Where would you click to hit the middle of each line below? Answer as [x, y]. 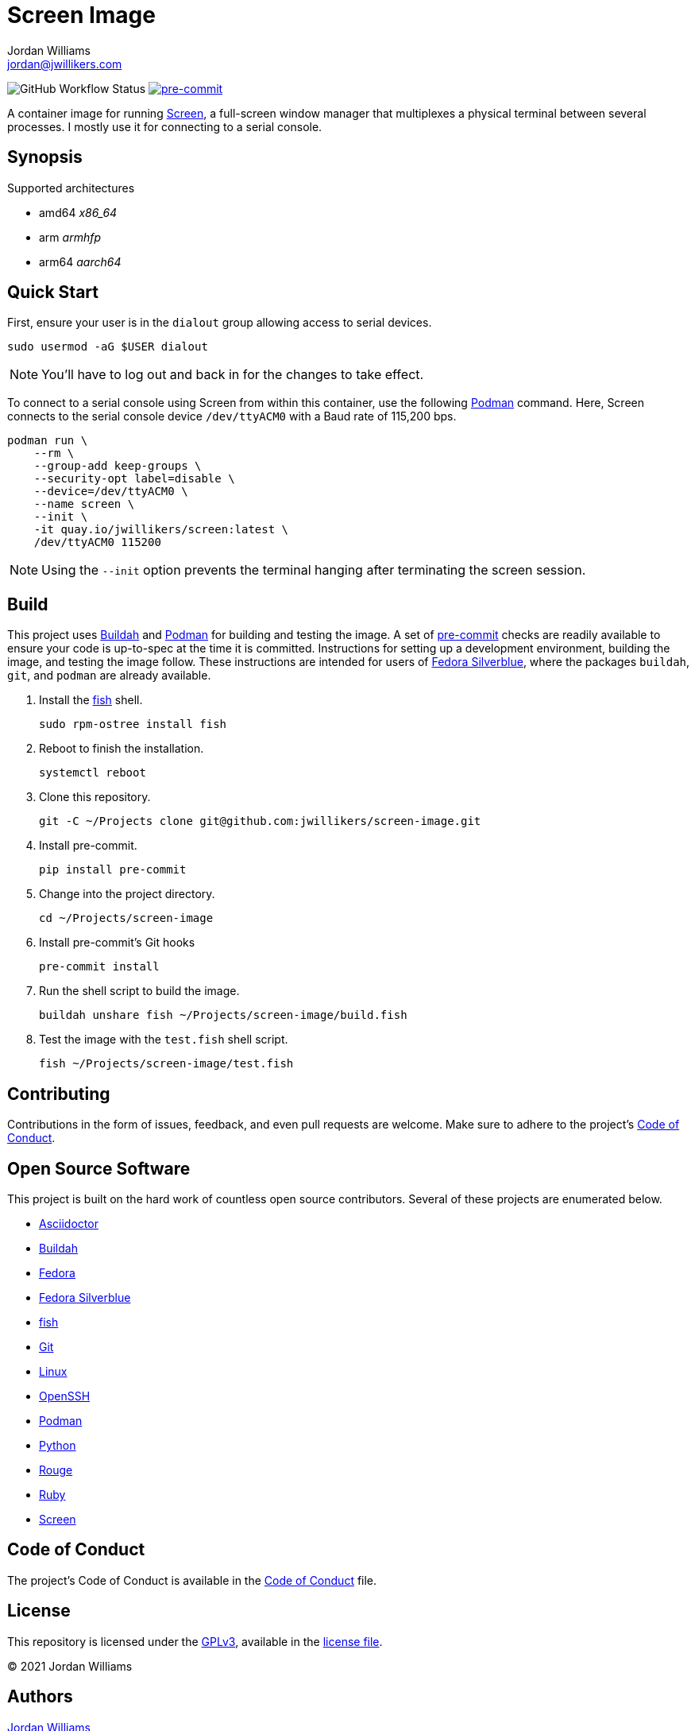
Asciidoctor [69, 1223]
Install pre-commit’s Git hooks [117, 943]
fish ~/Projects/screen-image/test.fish [166, 1064]
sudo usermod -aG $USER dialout [108, 347]
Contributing [59, 1094]
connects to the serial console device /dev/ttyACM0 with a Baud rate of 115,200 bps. [232, 416]
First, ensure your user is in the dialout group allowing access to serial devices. [220, 323]
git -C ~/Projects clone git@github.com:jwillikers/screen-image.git [260, 821]
